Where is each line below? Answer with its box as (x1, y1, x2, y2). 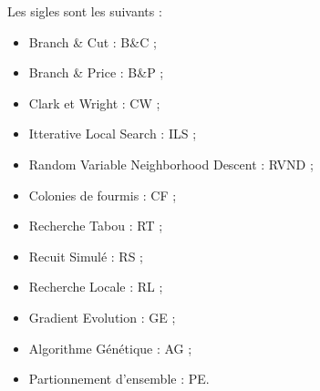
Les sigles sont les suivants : (7, 2, 162, 20)
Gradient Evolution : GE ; (28, 307, 176, 326)
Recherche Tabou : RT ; (28, 216, 163, 235)
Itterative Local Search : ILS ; (28, 124, 197, 143)
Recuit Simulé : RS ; (28, 246, 144, 265)
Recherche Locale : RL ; (28, 277, 163, 296)
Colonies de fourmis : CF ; (28, 185, 177, 204)
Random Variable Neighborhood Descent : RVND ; (28, 154, 314, 173)
